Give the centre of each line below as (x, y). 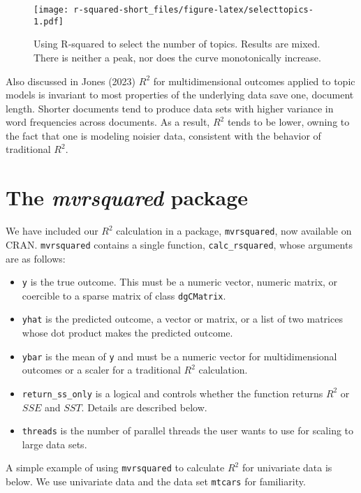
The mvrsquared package (127, 198)
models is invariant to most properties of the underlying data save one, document (180, 95)
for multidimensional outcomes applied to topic (254, 81)
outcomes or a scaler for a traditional (101, 370)
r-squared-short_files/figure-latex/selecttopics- (193, 10)
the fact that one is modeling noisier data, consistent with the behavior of (163, 135)
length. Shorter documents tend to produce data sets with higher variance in (170, 108)
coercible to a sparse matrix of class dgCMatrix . (124, 295)
